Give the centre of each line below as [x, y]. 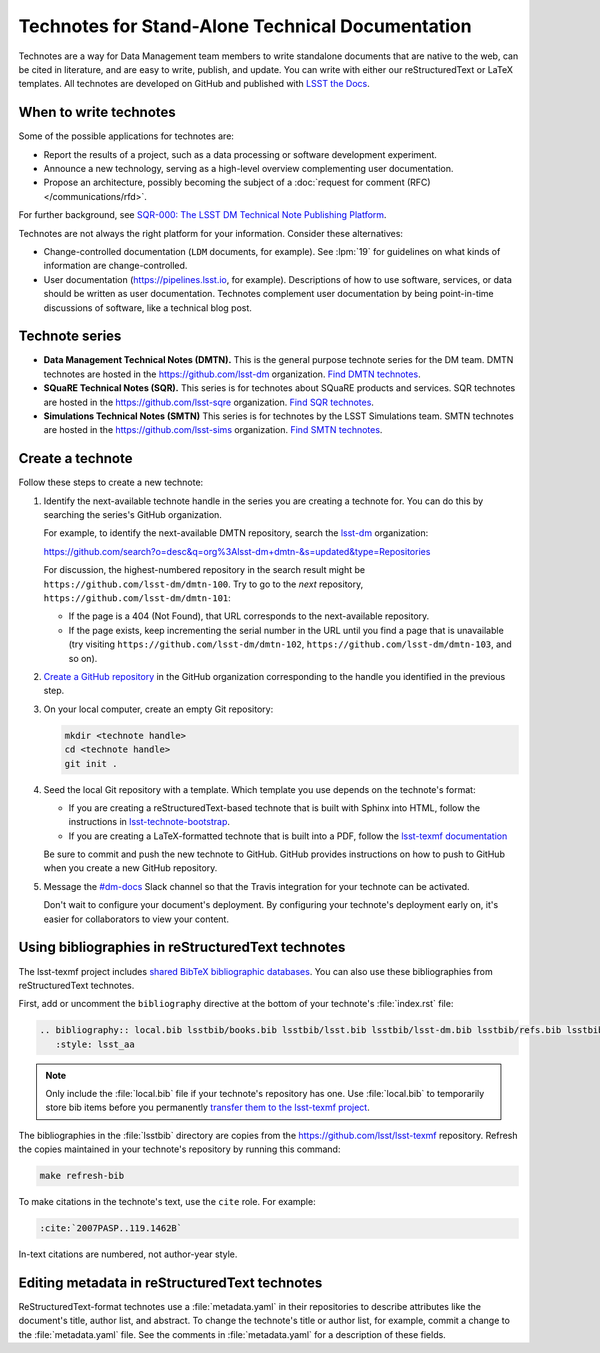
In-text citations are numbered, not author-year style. [128, 1254]
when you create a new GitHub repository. [130, 868]
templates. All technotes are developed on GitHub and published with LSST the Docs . [194, 84]
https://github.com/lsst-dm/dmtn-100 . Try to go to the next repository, [203, 584]
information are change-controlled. [115, 266]
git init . [91, 763]
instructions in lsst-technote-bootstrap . [149, 822]
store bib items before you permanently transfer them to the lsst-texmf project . [207, 1107]
